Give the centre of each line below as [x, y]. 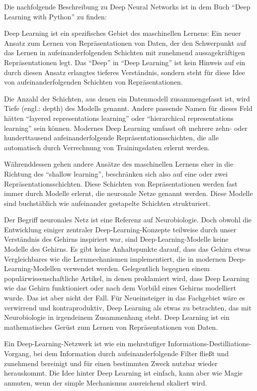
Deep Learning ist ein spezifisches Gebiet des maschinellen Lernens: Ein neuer [123, 33]
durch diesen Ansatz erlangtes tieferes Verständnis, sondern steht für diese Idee [125, 72]
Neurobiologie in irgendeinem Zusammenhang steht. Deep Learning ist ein [117, 317]
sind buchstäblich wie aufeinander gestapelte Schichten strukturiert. [107, 203]
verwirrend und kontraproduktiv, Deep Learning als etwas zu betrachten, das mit [128, 307]
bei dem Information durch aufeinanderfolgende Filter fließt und [131, 353]
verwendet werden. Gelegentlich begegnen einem [136, 268]
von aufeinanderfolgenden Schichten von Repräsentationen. [93, 82]
